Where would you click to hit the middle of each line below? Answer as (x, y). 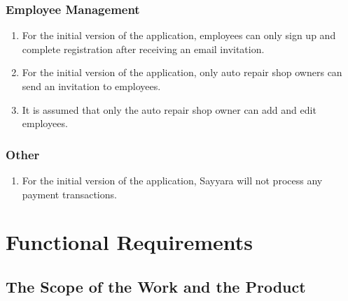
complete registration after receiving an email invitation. (143, 49)
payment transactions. (69, 194)
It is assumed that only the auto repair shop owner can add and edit (169, 109)
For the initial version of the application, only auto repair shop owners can (182, 72)
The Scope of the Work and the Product (156, 286)
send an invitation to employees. (91, 86)
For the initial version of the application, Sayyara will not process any (172, 180)
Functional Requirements (129, 242)
